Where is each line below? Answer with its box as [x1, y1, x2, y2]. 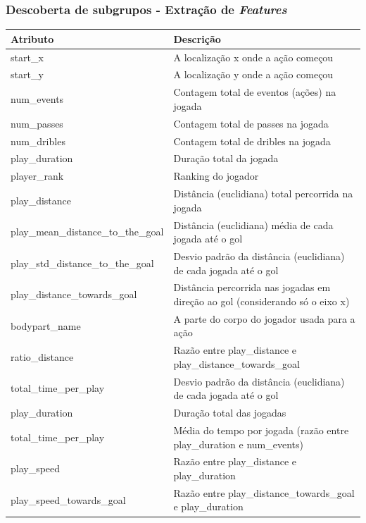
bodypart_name [11, 318, 81, 333]
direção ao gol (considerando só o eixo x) [173, 293, 350, 308]
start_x [11, 49, 44, 64]
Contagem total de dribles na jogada [173, 133, 331, 148]
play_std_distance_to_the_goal [11, 255, 154, 270]
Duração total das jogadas [173, 405, 286, 420]
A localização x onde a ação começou [173, 49, 334, 64]
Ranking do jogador [173, 168, 259, 183]
